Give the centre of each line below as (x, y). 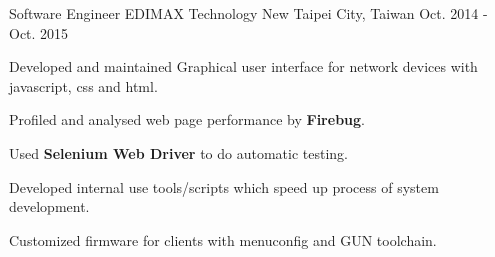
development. (49, 206)
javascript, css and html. (83, 85)
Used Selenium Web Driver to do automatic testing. (179, 152)
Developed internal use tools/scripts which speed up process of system (224, 186)
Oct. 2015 (39, 32)
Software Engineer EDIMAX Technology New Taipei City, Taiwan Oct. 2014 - (248, 13)
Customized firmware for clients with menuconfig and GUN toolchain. (223, 239)
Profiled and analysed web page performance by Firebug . (187, 119)
